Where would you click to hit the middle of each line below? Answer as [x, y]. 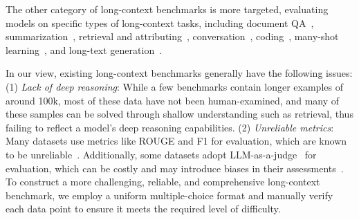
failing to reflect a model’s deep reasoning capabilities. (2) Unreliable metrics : [170, 127]
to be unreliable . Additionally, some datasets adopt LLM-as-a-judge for [161, 154]
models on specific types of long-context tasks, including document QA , [160, 22]
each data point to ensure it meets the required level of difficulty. [143, 209]
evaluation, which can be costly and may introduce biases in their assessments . [175, 168]
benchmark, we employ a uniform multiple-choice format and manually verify [169, 195]
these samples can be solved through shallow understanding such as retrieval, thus [179, 114]
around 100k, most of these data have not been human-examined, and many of [173, 100]
